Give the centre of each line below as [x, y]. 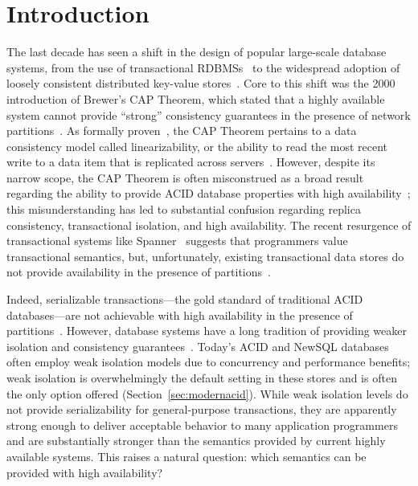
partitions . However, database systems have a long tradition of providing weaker [207, 331]
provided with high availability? [85, 472]
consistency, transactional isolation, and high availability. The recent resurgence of [209, 225]
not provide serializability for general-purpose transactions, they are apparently [202, 409]
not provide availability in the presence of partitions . [139, 272]
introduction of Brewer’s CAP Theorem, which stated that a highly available [196, 98]
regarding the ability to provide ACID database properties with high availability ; [209, 193]
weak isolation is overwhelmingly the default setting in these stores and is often [202, 378]
